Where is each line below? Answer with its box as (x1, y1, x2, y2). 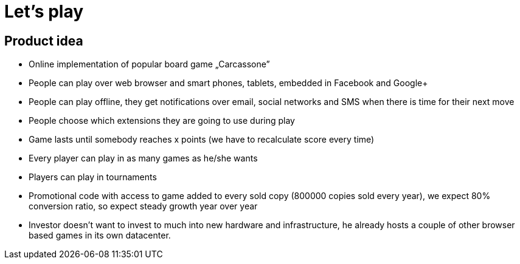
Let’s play (4, 1, 84, 22)
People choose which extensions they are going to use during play (29, 115, 295, 126)
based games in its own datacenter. (29, 230, 171, 241)
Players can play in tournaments (29, 172, 157, 183)
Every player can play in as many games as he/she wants (29, 153, 258, 164)
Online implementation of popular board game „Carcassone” (29, 59, 270, 70)
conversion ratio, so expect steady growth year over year (29, 201, 258, 212)
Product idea (4, 33, 83, 49)
